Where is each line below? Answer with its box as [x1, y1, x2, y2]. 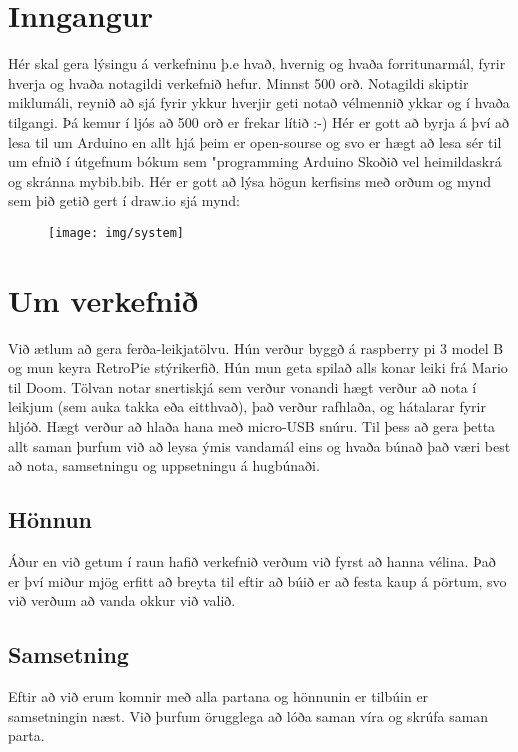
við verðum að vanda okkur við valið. [8, 590, 236, 611]
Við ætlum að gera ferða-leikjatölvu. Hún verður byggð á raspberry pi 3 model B [8, 337, 504, 358]
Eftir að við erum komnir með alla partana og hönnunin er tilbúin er [8, 686, 429, 706]
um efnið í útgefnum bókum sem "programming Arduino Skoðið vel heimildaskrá [8, 151, 502, 172]
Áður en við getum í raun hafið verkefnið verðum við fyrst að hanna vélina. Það [8, 551, 496, 572]
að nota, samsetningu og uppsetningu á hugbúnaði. [8, 455, 320, 476]
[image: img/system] [48, 225, 185, 240]
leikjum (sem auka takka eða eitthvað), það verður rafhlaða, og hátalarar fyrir [8, 396, 486, 417]
